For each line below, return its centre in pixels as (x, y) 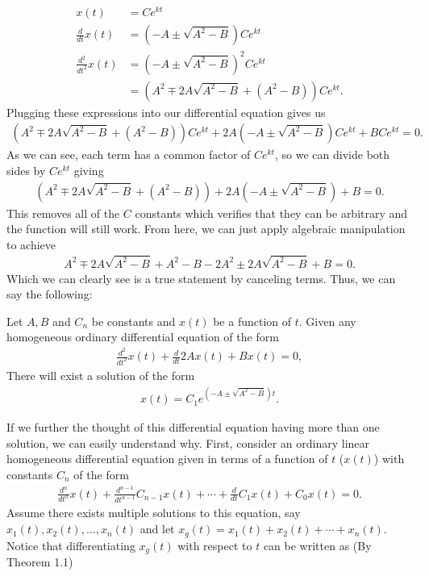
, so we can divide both (333, 154)
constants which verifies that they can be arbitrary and (271, 213)
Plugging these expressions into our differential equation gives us (166, 112)
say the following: (50, 294)
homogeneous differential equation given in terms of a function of (167, 459)
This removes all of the (63, 213)
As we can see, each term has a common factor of (129, 154)
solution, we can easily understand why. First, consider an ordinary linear (188, 442)
